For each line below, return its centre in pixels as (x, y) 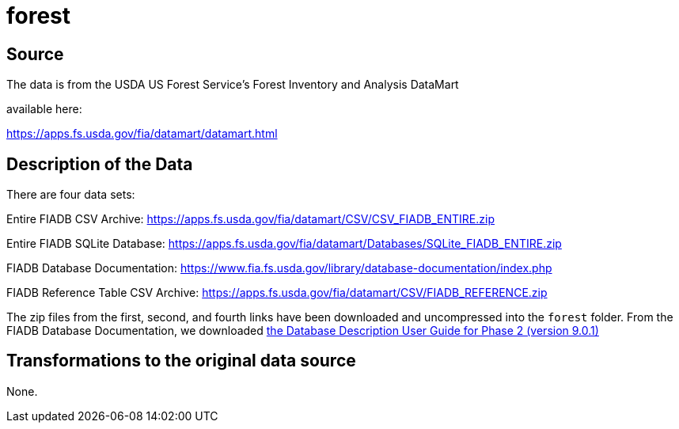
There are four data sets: (71, 195)
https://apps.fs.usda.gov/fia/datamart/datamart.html (142, 134)
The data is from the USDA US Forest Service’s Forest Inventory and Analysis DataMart (233, 85)
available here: (44, 109)
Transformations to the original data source (181, 361)
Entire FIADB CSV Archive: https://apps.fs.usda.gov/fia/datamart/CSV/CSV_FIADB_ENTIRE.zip (251, 219)
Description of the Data (100, 164)
